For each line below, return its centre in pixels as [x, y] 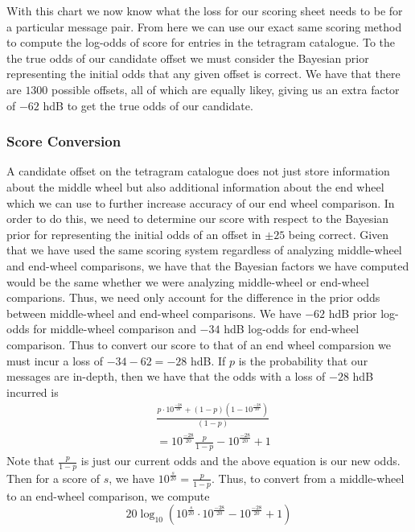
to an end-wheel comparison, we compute [108, 495]
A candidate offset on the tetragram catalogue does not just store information [198, 171]
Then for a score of [53, 478]
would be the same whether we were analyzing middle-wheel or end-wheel [188, 281]
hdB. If [208, 360]
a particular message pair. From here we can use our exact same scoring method [204, 26]
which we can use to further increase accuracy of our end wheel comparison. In [201, 202]
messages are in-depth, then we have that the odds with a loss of [166, 376]
